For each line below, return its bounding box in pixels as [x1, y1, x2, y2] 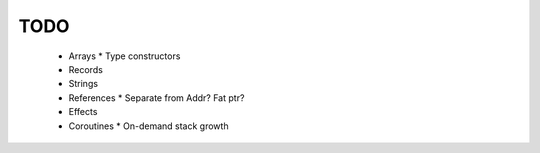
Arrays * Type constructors [68, 50, 181, 62]
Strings [68, 78, 99, 90]
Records [68, 63, 104, 75]
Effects [68, 106, 98, 118]
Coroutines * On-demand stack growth [68, 120, 229, 132]
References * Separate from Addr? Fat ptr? [68, 91, 245, 104]
